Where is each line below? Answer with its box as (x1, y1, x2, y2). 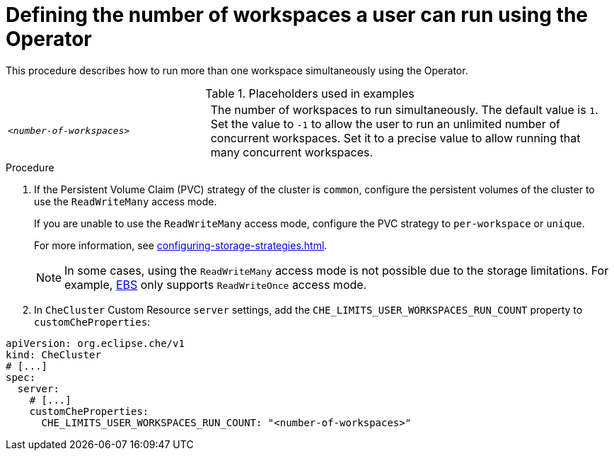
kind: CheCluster (6, 348, 101, 360)
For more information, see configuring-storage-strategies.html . (34, 239, 328, 251)
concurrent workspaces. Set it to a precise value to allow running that (210, 130, 581, 145)
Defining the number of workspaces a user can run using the (6, 3, 588, 27)
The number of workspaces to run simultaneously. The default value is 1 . (210, 102, 598, 117)
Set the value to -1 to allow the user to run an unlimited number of (210, 116, 560, 131)
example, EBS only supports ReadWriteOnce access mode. (64, 277, 367, 292)
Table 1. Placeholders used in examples (205, 86, 415, 101)
